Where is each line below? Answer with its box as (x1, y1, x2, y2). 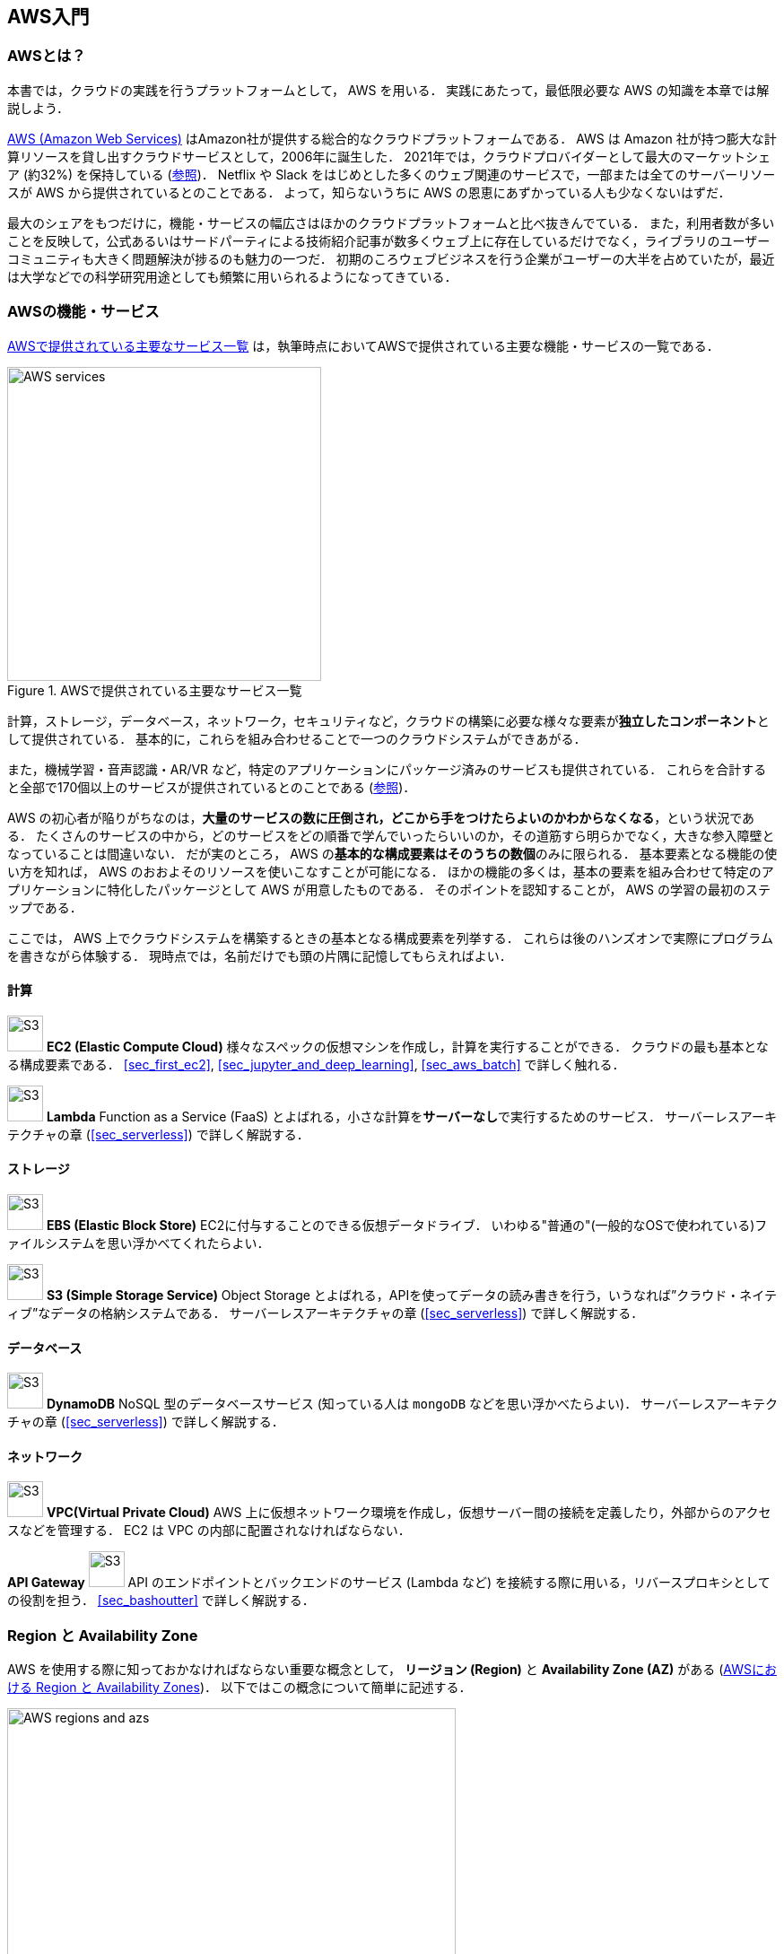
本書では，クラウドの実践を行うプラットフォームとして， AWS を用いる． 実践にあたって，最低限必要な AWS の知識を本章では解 (7, 82, 770, 98)
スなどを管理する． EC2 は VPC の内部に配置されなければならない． (7, 1522, 411, 1539)
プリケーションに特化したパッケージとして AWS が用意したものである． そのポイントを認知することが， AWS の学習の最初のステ (7, 881, 771, 897)
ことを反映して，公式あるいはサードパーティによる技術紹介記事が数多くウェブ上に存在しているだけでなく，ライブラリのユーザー (7, 232, 771, 249)
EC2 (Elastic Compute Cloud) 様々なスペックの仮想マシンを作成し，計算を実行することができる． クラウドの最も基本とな (46, 1038, 769, 1054)
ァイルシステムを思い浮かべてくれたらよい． (7, 1234, 270, 1251)
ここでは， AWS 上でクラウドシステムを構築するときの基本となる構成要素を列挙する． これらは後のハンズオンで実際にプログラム (7, 929, 773, 946)
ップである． (7, 899, 83, 915)
